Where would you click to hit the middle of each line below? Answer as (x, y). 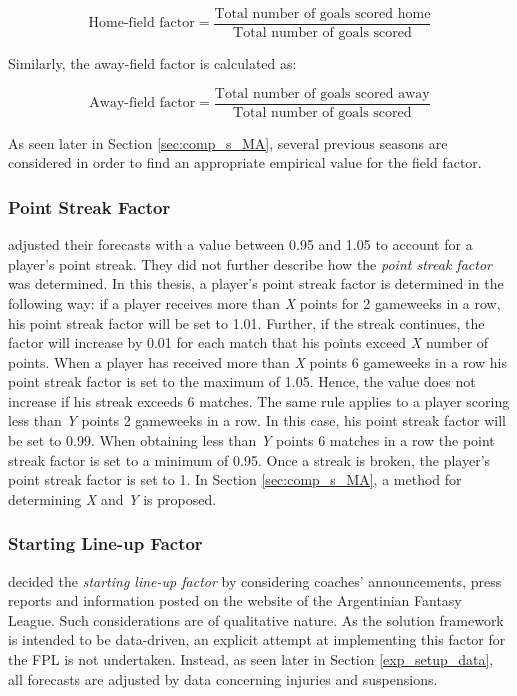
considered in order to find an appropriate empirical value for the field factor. (245, 162)
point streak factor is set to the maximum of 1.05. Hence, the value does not (242, 381)
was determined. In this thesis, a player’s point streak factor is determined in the (256, 283)
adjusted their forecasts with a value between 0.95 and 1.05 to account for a (240, 244)
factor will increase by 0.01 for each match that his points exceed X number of (248, 342)
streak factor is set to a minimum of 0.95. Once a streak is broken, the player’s (249, 459)
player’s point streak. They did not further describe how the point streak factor (250, 263)
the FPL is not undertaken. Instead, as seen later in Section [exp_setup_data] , (251, 659)
